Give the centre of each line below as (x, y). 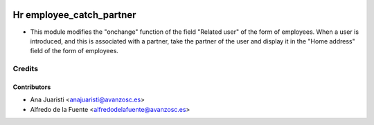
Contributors (32, 87)
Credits (25, 69)
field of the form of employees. (74, 51)
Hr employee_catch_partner (74, 15)
